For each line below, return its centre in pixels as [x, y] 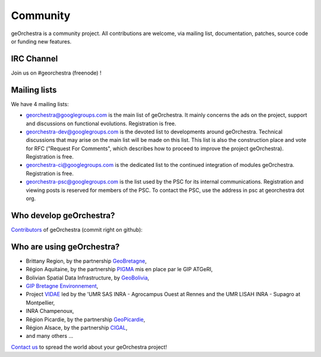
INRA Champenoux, [50, 311]
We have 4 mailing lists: [40, 104]
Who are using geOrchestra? [65, 246]
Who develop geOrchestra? [63, 215]
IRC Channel [34, 59]
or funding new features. [41, 41]
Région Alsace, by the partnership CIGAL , [77, 327]
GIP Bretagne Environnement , [62, 286]
